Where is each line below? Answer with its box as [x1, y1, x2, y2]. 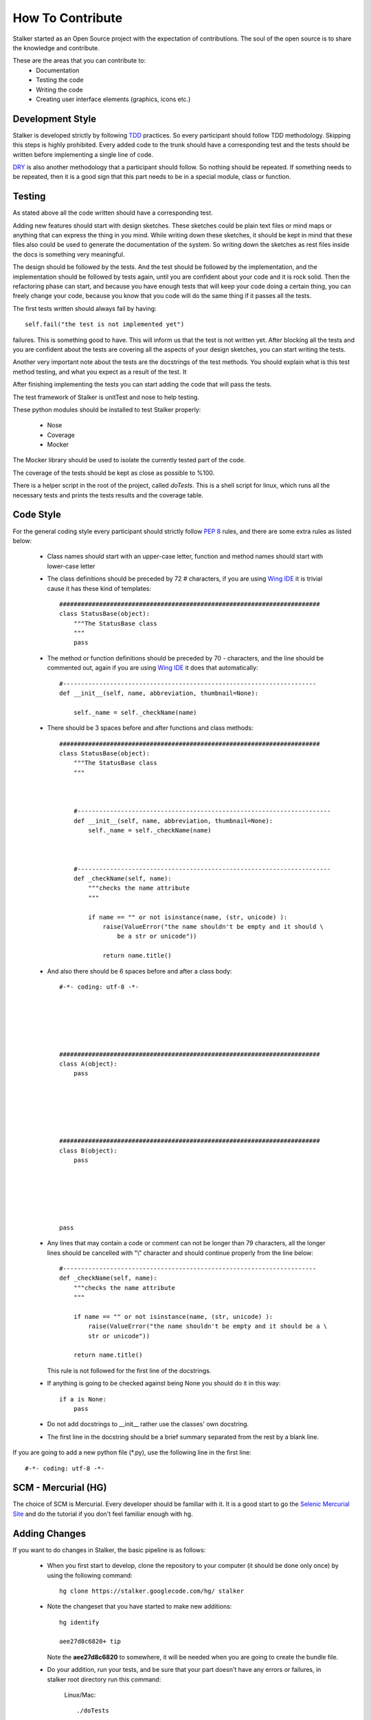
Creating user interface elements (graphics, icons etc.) [36, 95, 191, 103]
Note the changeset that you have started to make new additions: [47, 1602, 232, 1611]
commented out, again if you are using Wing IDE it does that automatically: [47, 664, 258, 672]
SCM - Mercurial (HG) [12, 1482, 107, 1494]
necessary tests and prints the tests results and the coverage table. [12, 491, 204, 499]
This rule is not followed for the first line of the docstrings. [47, 1366, 212, 1375]
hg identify [59, 1618, 100, 1626]
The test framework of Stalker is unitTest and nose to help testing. [12, 393, 199, 401]
